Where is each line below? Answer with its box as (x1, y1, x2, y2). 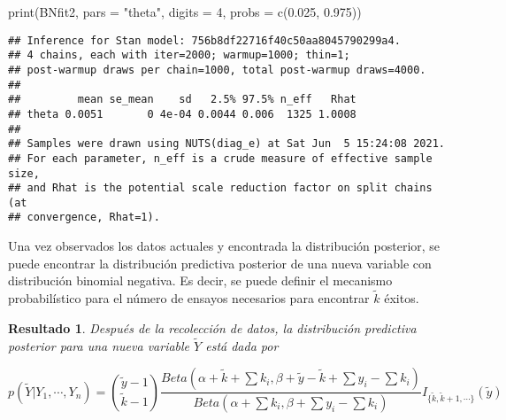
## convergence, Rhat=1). (8, 211, 160, 224)
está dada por (205, 336, 279, 354)
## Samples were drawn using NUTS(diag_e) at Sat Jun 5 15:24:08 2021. (8, 137, 445, 151)
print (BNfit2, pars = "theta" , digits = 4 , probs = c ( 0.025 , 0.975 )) (8, 3, 362, 20)
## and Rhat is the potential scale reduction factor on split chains (8, 182, 433, 195)
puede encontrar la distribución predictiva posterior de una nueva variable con (8, 253, 432, 272)
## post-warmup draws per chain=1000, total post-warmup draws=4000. (8, 63, 426, 76)
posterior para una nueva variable (8, 336, 190, 354)
